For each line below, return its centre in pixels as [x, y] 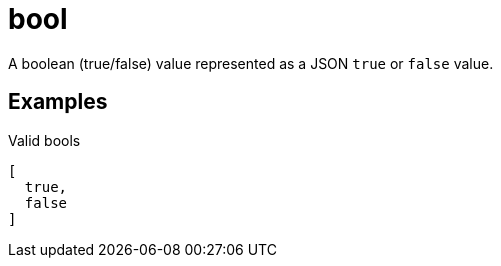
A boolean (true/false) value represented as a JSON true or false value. [251, 63]
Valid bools [44, 140]
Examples [58, 102]
